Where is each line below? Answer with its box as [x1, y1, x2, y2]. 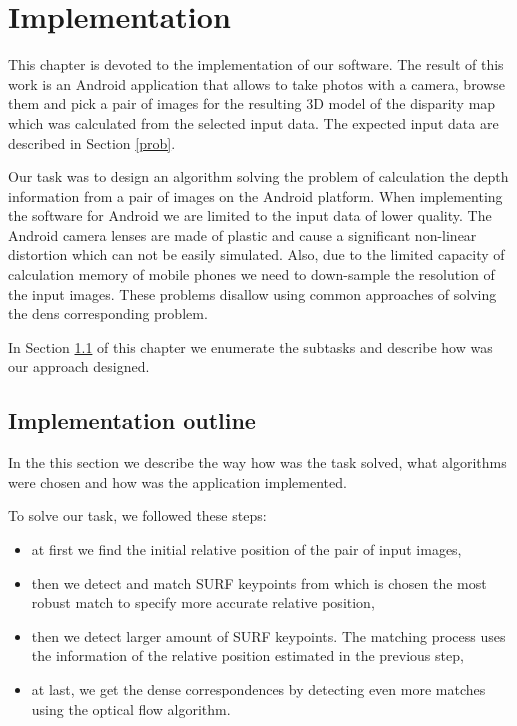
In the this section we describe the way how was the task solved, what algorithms [8, 452, 507, 473]
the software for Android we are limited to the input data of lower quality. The [8, 205, 492, 226]
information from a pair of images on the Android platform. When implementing [8, 185, 503, 206]
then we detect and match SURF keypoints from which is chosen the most [31, 572, 487, 593]
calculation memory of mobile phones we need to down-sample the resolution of [8, 264, 495, 285]
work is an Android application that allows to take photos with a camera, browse [8, 73, 506, 94]
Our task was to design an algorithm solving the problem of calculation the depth [8, 166, 509, 187]
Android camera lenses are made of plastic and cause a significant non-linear [8, 224, 477, 245]
